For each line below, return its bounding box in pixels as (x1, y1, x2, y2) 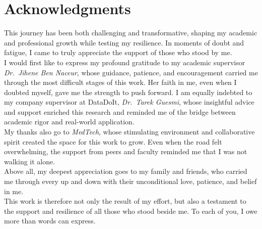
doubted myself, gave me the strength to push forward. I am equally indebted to (4, 86, 252, 97)
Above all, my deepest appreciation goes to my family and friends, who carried (4, 166, 247, 176)
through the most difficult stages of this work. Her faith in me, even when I (4, 77, 237, 87)
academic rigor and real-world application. (4, 116, 135, 127)
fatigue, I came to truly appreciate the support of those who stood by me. (4, 47, 232, 58)
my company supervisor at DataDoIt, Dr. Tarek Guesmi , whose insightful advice (4, 97, 254, 107)
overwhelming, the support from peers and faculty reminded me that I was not (4, 146, 247, 157)
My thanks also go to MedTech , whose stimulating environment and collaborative (4, 126, 255, 137)
